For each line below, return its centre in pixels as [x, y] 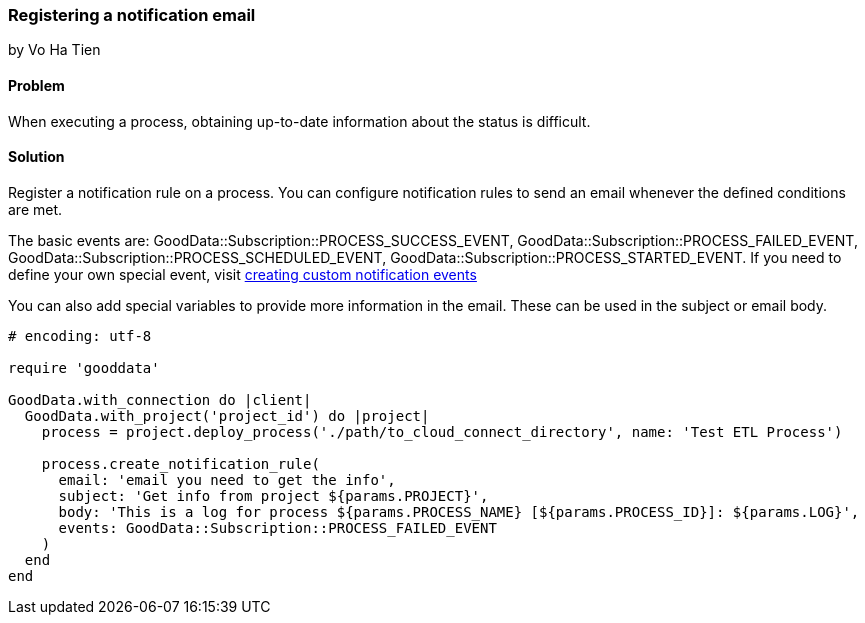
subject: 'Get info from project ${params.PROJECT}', [273, 495]
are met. [35, 209]
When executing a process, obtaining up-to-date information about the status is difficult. [299, 121]
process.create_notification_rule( [180, 463]
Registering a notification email [132, 15]
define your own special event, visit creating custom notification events [242, 274]
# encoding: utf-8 [80, 335]
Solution [36, 157]
